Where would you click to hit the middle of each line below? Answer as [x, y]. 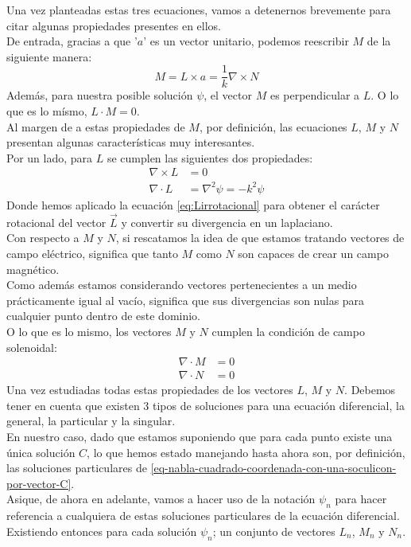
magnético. [33, 269]
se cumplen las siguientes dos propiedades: [210, 157]
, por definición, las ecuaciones [273, 126]
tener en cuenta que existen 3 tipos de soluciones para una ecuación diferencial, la [205, 405]
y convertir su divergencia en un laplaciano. [227, 222]
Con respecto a [43, 238]
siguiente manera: [49, 56]
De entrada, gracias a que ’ [72, 41]
